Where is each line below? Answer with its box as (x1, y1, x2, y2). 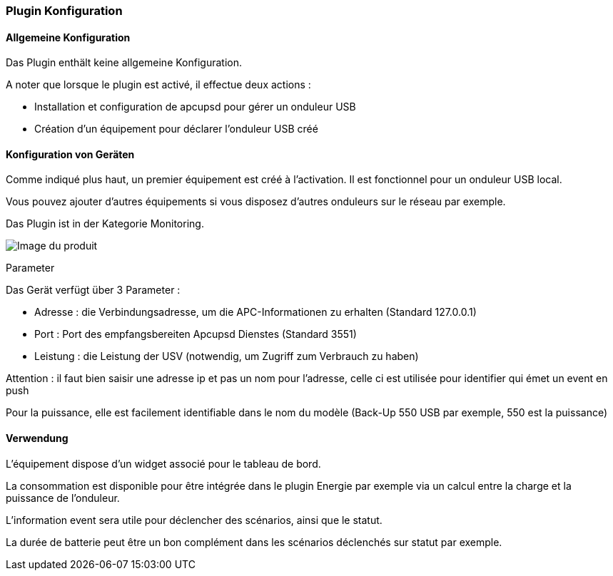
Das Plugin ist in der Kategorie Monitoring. (6, 217, 204, 230)
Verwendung (6, 432, 69, 445)
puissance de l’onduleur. (6, 491, 120, 504)
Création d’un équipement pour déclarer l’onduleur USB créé (34, 123, 318, 135)
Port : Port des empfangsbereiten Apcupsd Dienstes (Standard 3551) (34, 328, 357, 341)
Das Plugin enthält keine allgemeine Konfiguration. (6, 56, 242, 69)
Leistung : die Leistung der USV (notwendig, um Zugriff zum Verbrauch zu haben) (34, 350, 419, 363)
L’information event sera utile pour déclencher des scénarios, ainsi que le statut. (6, 513, 383, 526)
